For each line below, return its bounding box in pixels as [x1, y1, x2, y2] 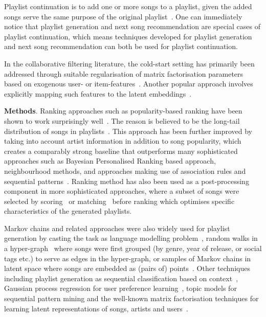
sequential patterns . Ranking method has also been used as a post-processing [4, 175, 249, 186]
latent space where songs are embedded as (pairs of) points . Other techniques [4, 263, 250, 274]
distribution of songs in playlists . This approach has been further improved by [4, 125, 252, 136]
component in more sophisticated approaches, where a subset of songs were [4, 186, 239, 196]
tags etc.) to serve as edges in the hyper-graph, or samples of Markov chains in [4, 253, 251, 263]
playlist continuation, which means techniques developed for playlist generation [4, 31, 252, 41]
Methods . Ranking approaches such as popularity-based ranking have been [4, 105, 242, 116]
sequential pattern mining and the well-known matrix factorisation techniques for [4, 293, 259, 304]
